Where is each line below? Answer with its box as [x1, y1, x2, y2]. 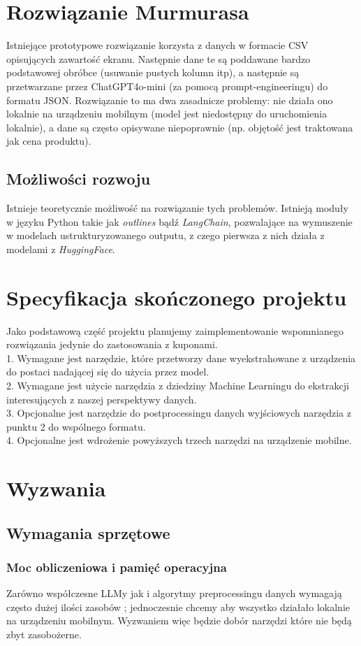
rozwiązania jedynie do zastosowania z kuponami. [6, 337, 218, 352]
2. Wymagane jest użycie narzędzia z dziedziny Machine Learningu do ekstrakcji [6, 378, 349, 392]
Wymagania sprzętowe [6, 522, 170, 543]
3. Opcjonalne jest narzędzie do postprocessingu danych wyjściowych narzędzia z [6, 405, 351, 420]
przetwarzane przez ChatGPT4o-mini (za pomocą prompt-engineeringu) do [6, 78, 328, 93]
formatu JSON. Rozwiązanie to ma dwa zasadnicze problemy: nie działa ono [6, 92, 333, 107]
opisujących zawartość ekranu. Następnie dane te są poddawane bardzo [6, 51, 311, 66]
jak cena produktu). [6, 134, 91, 148]
